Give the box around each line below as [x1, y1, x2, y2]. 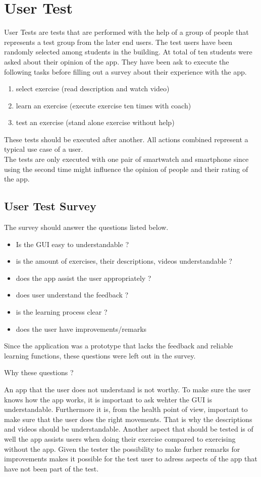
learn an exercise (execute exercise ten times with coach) [16, 100, 191, 110]
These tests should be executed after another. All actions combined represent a [4, 134, 248, 144]
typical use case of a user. [4, 144, 83, 154]
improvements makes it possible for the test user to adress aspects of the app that [4, 453, 257, 464]
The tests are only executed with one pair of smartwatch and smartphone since [4, 154, 249, 164]
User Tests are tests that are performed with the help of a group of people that [4, 27, 249, 37]
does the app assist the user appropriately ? [16, 272, 151, 283]
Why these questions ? [4, 367, 74, 378]
